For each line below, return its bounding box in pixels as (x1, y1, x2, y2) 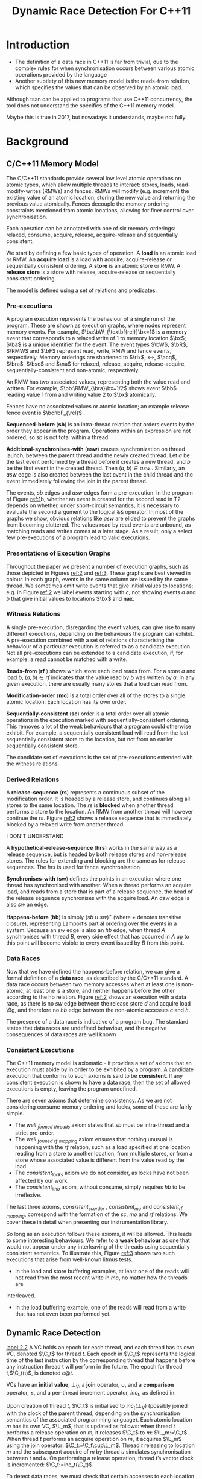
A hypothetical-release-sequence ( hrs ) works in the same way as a (6, 844, 177, 852)
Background (6, 135, 69, 148)
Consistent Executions (6, 1046, 74, 1054)
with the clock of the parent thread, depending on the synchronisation (6, 1410, 180, 1417)
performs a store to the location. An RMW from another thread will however (6, 808, 194, 816)
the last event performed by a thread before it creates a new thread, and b (6, 458, 191, 466)
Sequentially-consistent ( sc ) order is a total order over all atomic (6, 710, 169, 717)
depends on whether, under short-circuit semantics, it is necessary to (6, 502, 180, 509)
